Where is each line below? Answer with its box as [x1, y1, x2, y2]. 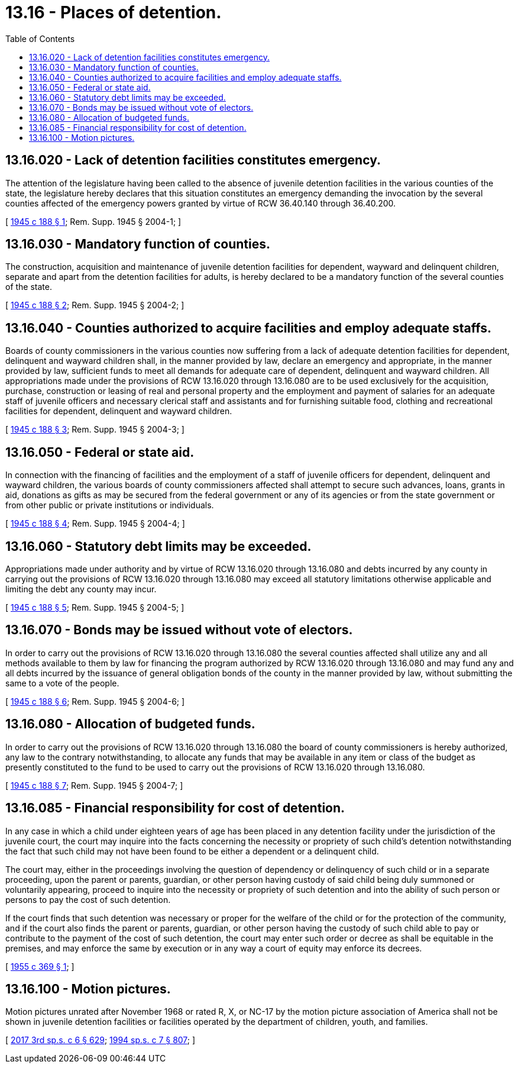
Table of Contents [5, 33, 75, 44]
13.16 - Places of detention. [5, 2, 222, 22]
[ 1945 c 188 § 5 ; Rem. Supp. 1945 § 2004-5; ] [5, 602, 184, 612]
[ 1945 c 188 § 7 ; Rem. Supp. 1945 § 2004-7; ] [5, 780, 183, 790]
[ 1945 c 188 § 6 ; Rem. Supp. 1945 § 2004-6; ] [5, 696, 185, 706]
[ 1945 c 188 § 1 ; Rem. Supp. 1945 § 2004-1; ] [5, 216, 182, 227]
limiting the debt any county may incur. [5, 583, 157, 594]
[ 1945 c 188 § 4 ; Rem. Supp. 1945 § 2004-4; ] [5, 518, 185, 529]
